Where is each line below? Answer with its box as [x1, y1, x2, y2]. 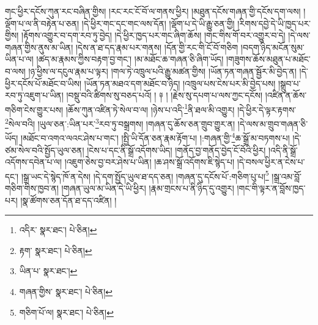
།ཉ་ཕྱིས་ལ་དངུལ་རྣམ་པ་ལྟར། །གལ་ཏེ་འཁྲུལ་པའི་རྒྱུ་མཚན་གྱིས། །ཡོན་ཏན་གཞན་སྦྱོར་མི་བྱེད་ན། [28, 64, 297, 77]
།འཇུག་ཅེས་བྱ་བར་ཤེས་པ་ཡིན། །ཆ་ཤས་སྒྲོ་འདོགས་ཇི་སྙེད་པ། [64, 155, 234, 168]
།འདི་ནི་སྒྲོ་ [268, 143, 298, 156]
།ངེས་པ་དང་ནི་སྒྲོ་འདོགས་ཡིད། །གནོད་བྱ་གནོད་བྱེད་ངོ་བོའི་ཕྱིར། [87, 143, 266, 156]
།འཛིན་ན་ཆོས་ [265, 89, 307, 102]
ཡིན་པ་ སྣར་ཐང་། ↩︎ [19, 264, 78, 277]
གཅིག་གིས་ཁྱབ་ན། [5, 181, 59, 194]
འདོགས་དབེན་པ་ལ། [5, 155, 62, 168]
